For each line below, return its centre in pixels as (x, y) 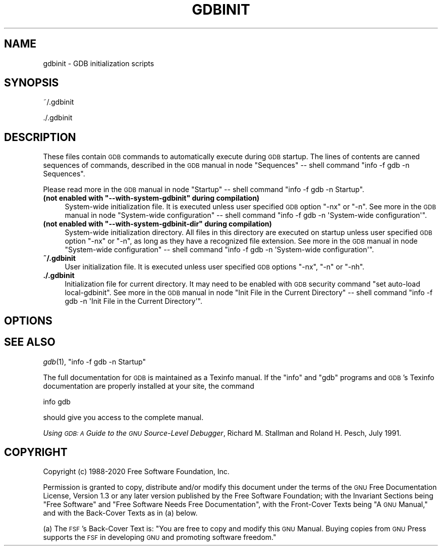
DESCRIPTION (40, 137)
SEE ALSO (30, 342)
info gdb (57, 401)
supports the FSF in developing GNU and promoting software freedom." (160, 537)
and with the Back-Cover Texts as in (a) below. (120, 513)
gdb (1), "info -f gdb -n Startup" (94, 361)
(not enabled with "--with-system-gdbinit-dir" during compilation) (157, 224)
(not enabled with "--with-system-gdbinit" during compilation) (151, 198)
